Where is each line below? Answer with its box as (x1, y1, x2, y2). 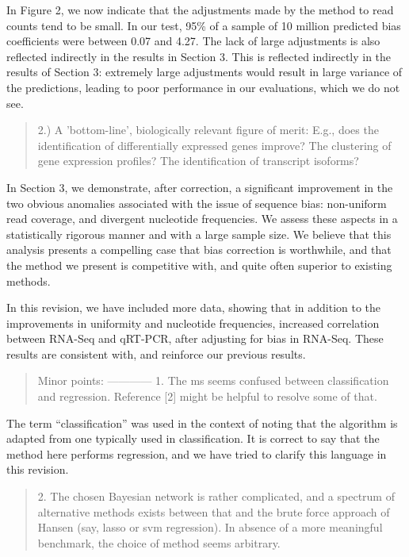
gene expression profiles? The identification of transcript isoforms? (37, 152, 359, 169)
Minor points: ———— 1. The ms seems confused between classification (37, 372, 389, 389)
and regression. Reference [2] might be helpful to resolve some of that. (37, 388, 377, 405)
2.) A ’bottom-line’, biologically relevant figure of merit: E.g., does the (37, 121, 379, 138)
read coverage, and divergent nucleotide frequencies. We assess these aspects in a (6, 210, 398, 227)
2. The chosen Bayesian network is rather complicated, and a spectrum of (37, 488, 395, 505)
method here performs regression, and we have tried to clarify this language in (6, 445, 387, 462)
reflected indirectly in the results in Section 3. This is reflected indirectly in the (6, 48, 392, 64)
